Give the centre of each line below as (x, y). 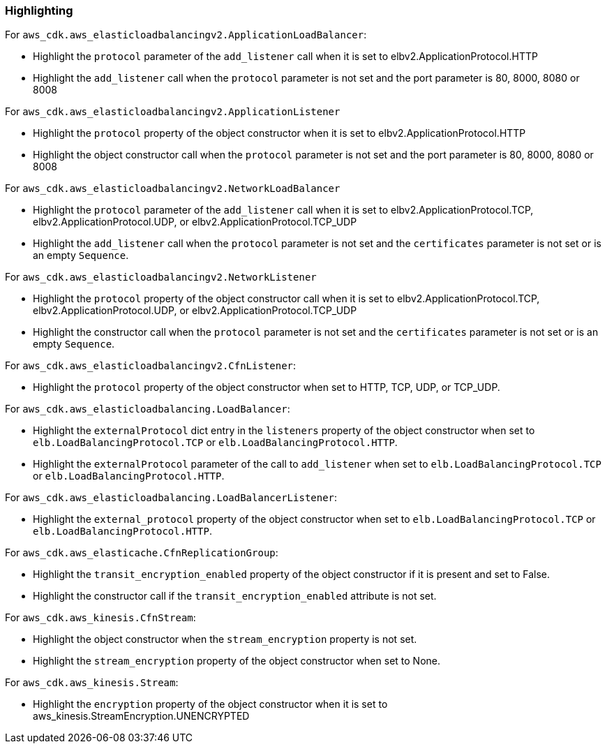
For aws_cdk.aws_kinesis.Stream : (92, 683)
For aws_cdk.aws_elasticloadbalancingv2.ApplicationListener (173, 112)
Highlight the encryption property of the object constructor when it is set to (210, 704)
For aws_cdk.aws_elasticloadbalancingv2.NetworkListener (161, 277)
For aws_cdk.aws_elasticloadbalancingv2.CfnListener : (151, 366)
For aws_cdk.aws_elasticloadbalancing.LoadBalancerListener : (171, 498)
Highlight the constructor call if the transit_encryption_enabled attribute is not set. (235, 596)
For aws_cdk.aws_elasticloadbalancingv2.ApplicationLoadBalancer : (186, 35)
